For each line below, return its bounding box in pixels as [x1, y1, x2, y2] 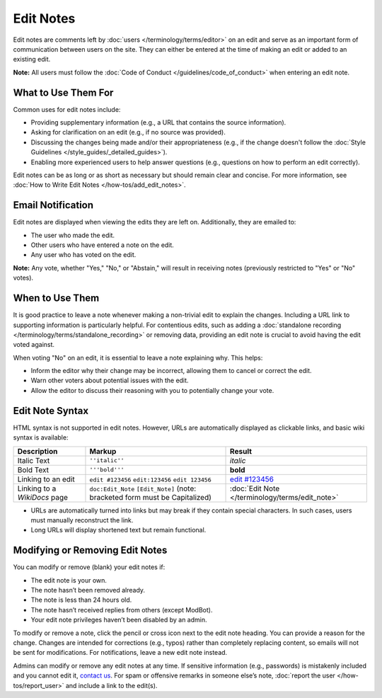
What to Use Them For [13, 86, 114, 98]
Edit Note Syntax [13, 404, 88, 417]
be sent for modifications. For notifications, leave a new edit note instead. [13, 648, 228, 657]
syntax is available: [13, 433, 69, 442]
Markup [89, 446, 117, 456]
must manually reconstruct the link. [30, 515, 134, 524]
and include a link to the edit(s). [65, 681, 158, 690]
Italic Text [17, 455, 50, 465]
